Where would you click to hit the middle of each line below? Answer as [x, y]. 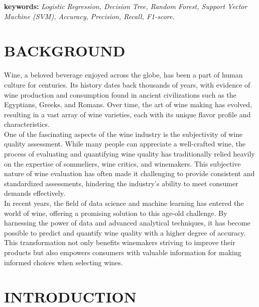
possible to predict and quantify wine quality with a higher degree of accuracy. [125, 232]
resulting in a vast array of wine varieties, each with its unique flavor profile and [127, 114]
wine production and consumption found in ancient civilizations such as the [120, 94]
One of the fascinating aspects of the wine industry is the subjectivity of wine [123, 134]
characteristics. [27, 124]
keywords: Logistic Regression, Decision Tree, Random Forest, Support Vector [126, 6]
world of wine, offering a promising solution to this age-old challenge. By [116, 213]
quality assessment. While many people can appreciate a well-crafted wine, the [125, 144]
